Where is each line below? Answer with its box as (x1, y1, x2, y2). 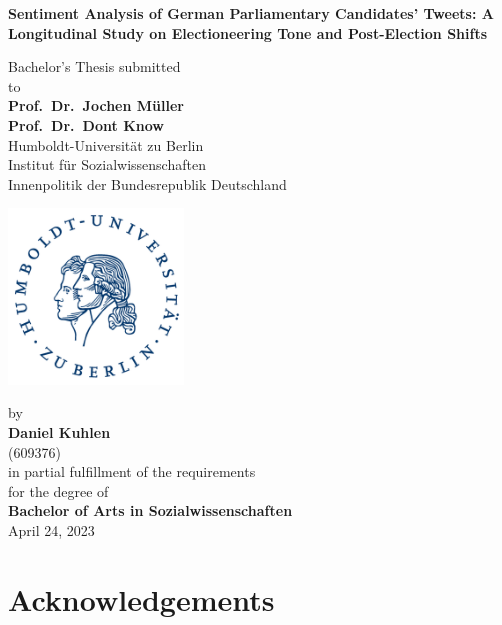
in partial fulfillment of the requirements (8, 461, 256, 482)
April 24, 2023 (8, 519, 95, 540)
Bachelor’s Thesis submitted (8, 56, 181, 77)
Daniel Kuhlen (8, 421, 111, 442)
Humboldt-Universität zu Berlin (8, 134, 204, 155)
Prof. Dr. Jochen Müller (8, 95, 184, 116)
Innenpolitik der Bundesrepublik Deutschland (8, 173, 287, 194)
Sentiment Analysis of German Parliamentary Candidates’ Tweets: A (8, 3, 494, 23)
